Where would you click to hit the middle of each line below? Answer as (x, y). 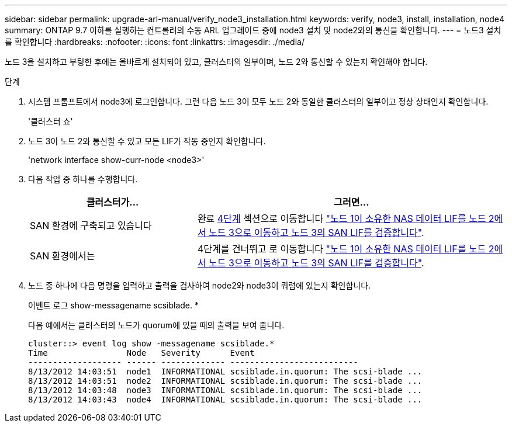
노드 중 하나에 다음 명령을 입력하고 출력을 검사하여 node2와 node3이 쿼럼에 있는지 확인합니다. (200, 285)
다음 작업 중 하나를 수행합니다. (83, 179)
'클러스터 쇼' (51, 121)
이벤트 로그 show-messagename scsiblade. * (114, 305)
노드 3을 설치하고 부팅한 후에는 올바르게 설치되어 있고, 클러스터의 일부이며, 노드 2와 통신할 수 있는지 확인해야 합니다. (216, 62)
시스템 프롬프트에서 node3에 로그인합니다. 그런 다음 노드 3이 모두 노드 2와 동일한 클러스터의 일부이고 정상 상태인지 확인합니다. (258, 101)
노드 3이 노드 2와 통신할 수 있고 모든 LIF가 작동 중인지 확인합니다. (147, 141)
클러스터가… (113, 202)
